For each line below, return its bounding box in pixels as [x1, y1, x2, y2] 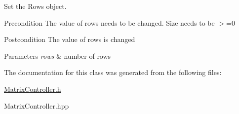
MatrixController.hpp [4, 100, 69, 111]
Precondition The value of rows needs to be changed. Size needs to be [4, 17, 215, 28]
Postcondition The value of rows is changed [4, 34, 135, 44]
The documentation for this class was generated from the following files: [4, 67, 222, 77]
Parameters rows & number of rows [4, 50, 111, 61]
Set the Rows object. [4, 1, 67, 11]
